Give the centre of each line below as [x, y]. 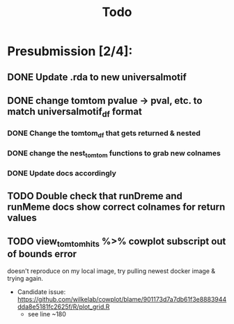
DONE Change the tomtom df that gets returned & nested [104, 134]
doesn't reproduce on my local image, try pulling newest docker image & [111, 271]
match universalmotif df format [75, 112]
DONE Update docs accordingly [62, 173]
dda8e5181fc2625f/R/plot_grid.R [63, 307]
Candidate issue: [41, 292]
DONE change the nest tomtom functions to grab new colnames [114, 154]
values [22, 218]
